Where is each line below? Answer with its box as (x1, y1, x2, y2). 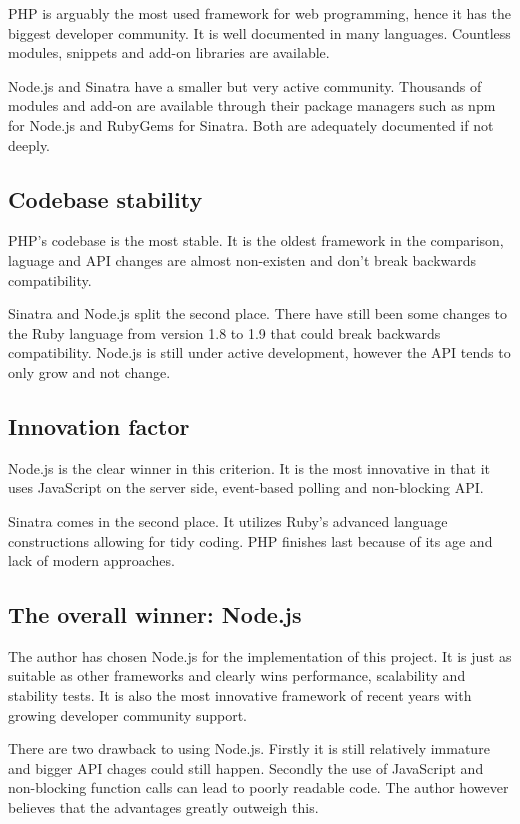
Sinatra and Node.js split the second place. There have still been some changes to (8, 303, 508, 324)
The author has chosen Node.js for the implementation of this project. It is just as (8, 645, 512, 666)
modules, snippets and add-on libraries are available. (8, 42, 330, 63)
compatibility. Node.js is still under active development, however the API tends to (8, 342, 511, 363)
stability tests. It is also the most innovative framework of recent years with (8, 685, 472, 706)
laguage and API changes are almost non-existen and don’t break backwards (8, 249, 477, 270)
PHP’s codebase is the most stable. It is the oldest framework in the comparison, (8, 230, 504, 251)
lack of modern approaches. (8, 550, 175, 571)
